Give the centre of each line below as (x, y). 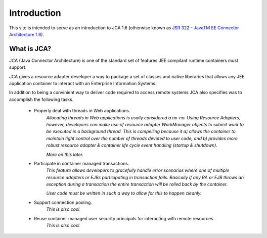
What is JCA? (30, 49)
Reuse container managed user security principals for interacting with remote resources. (124, 218)
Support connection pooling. (63, 202)
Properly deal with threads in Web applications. (82, 111)
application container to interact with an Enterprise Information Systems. (83, 84)
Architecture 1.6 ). (27, 34)
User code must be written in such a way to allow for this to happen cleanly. (124, 193)
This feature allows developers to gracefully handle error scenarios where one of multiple (138, 170)
